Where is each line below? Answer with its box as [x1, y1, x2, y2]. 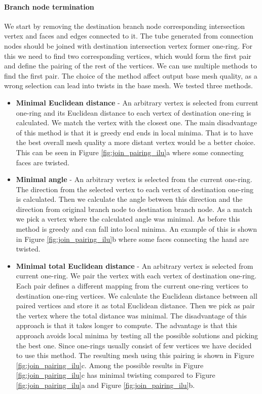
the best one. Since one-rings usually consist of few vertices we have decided [16, 340, 252, 350]
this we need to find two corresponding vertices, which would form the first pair [4, 50, 251, 61]
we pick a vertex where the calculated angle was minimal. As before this [16, 213, 240, 224]
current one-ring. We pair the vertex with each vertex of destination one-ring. [16, 270, 257, 281]
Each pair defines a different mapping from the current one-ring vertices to [16, 280, 248, 291]
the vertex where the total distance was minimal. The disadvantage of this [16, 310, 247, 320]
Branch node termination [4, 1, 94, 12]
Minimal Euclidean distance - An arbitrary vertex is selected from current [16, 97, 258, 108]
